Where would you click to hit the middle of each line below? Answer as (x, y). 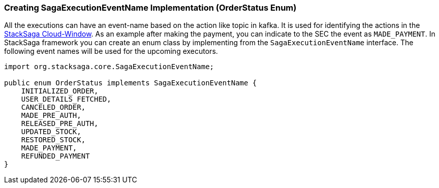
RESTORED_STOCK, (53, 140)
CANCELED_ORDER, (53, 107)
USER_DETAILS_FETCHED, (66, 99)
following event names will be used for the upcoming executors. (111, 51)
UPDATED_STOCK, (51, 132)
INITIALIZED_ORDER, (60, 91)
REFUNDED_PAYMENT (55, 156)
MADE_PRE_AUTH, (51, 116)
